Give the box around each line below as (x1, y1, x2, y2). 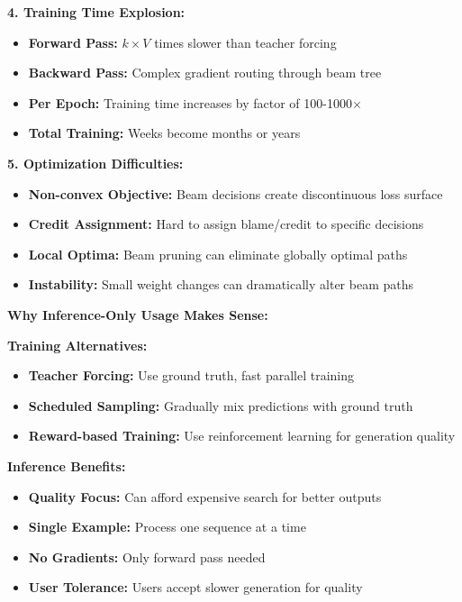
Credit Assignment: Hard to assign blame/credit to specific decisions (28, 214, 424, 233)
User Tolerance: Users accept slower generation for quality (28, 578, 363, 597)
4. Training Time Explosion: (7, 3, 186, 21)
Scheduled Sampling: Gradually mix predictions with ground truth (28, 396, 413, 415)
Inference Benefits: (7, 456, 126, 475)
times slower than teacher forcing (154, 32, 337, 51)
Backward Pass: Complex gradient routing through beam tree (28, 63, 382, 82)
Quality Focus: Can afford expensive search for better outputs (28, 487, 382, 506)
